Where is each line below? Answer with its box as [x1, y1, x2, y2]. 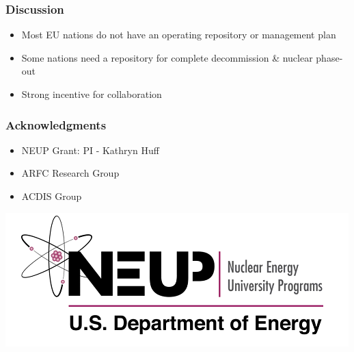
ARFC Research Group [21, 166, 120, 180]
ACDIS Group [21, 189, 82, 203]
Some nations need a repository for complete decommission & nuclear [21, 50, 313, 64]
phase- [316, 50, 343, 64]
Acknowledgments [5, 116, 107, 133]
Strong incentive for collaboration [21, 87, 162, 101]
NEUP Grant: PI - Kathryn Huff [21, 142, 159, 157]
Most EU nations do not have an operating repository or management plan [21, 27, 336, 42]
